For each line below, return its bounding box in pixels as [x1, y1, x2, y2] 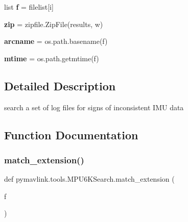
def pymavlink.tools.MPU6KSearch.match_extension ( [4, 174, 175, 184]
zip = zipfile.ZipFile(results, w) [4, 18, 103, 29]
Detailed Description [4, 78, 116, 93]
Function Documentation [4, 127, 138, 142]
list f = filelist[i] [4, 2, 54, 12]
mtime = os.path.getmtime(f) [4, 53, 99, 63]
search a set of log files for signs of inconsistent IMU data [4, 102, 184, 112]
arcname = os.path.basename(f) [4, 36, 108, 46]
